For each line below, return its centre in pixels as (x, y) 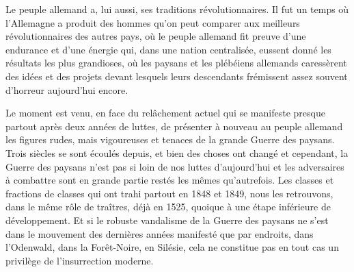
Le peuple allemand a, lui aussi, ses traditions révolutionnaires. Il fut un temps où (177, 9)
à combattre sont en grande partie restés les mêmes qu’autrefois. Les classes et (170, 180)
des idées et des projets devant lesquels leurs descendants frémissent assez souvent (177, 76)
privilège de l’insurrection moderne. (80, 260)
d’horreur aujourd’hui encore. (67, 89)
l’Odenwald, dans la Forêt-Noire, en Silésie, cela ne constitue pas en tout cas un (172, 247)
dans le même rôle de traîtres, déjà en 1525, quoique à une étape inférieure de (168, 207)
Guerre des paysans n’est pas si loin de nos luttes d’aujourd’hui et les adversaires (175, 166)
